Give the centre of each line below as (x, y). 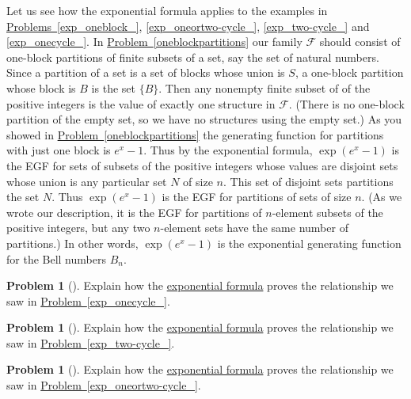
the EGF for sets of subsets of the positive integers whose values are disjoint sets (202, 165)
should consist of (360, 42)
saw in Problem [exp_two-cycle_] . (91, 342)
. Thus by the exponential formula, (228, 150)
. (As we (382, 197)
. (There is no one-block (346, 103)
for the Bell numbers (56, 258)
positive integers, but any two (78, 228)
